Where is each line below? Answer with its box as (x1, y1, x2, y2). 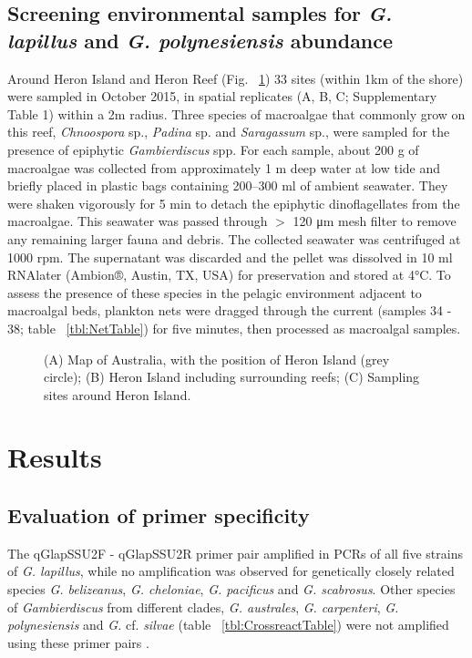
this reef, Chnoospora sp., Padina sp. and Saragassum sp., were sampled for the (7, 122, 450, 141)
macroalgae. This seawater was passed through (7, 211, 268, 231)
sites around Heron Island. (44, 385, 191, 404)
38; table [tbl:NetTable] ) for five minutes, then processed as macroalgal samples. (7, 318, 461, 337)
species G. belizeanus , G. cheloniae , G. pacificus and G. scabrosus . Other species (7, 580, 456, 599)
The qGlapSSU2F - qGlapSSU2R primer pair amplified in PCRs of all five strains (7, 543, 463, 562)
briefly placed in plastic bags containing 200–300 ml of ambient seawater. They (7, 176, 448, 195)
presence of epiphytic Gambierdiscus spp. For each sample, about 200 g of (7, 139, 419, 159)
